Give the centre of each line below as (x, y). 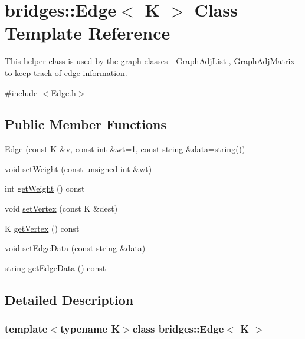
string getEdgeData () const (55, 267)
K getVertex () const (42, 228)
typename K (90, 329)
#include (21, 92)
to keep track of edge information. (66, 72)
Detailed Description (69, 299)
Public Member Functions (86, 124)
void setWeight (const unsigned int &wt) (78, 168)
